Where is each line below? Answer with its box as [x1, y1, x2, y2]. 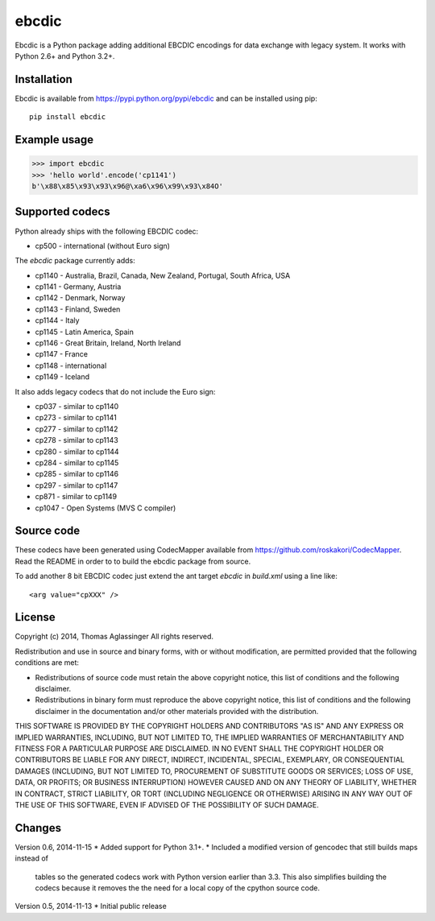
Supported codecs [14, 205, 110, 219]
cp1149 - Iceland [35, 372, 90, 382]
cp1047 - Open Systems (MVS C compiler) [35, 503, 176, 513]
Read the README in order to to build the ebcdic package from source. [14, 556, 251, 566]
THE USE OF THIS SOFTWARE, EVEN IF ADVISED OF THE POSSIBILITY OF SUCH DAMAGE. [14, 799, 320, 809]
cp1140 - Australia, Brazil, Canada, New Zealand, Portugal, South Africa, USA [35, 271, 291, 280]
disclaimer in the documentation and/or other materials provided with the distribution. [35, 706, 319, 716]
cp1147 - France [35, 349, 89, 359]
